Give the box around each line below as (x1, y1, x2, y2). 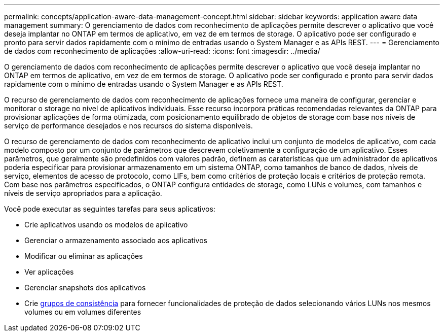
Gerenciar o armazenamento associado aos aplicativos (24, 236, 207, 245)
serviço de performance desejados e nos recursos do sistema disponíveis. (4, 121, 253, 130)
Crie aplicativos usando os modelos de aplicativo (24, 220, 188, 229)
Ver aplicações (24, 267, 74, 276)
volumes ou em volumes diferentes (24, 308, 141, 316)
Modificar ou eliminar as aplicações (24, 252, 143, 260)
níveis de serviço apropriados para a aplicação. (4, 189, 162, 197)
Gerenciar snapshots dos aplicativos (24, 283, 146, 292)
